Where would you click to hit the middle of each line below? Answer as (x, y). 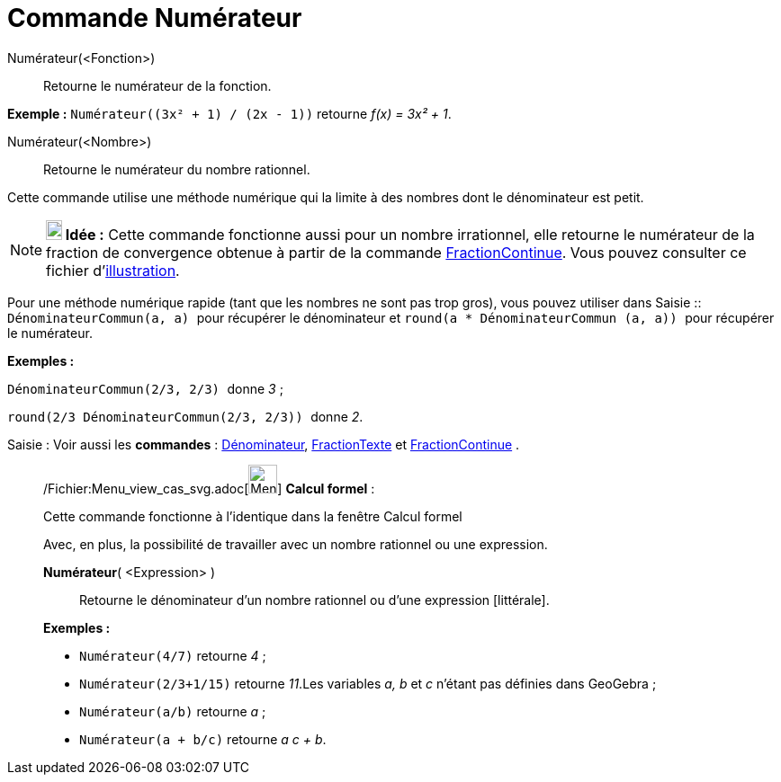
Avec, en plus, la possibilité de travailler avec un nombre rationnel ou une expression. (296, 544)
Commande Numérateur (155, 18)
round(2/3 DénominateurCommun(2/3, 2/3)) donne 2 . (185, 416)
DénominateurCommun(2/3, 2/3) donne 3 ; (145, 388)
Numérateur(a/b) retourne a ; (173, 711)
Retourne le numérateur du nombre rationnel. (177, 169)
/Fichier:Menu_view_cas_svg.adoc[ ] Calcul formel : (209, 488)
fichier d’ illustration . (113, 270)
